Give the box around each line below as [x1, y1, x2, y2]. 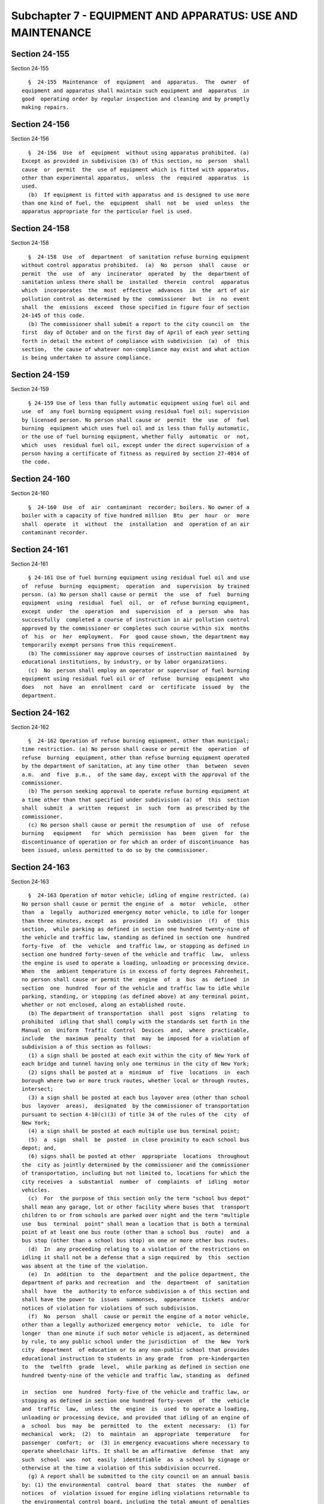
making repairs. [22, 104, 70, 111]
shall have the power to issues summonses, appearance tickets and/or [22, 1296, 250, 1303]
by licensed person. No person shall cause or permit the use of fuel [22, 416, 250, 424]
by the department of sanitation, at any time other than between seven [22, 763, 250, 769]
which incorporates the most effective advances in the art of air [22, 287, 250, 294]
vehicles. [22, 1187, 50, 1194]
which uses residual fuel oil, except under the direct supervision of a [22, 442, 250, 448]
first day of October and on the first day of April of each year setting [22, 329, 250, 336]
